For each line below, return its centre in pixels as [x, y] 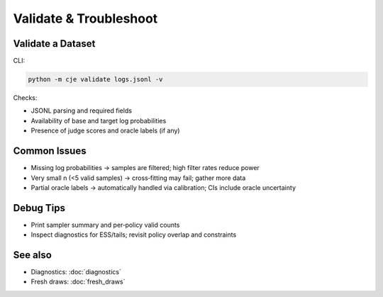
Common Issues [50, 151]
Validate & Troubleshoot [85, 18]
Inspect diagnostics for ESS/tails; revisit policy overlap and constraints [134, 235]
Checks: [25, 98]
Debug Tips [39, 208]
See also [33, 255]
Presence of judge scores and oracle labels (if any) [105, 130]
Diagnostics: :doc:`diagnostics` [76, 272]
